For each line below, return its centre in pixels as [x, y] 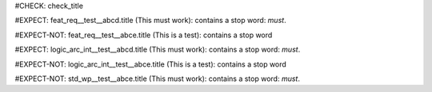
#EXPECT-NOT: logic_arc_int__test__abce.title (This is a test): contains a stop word [151, 64]
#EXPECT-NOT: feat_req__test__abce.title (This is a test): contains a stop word [144, 35]
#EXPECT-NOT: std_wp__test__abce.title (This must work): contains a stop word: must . [157, 79]
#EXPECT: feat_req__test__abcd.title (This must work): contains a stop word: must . [151, 21]
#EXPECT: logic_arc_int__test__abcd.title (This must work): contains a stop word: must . [158, 50]
